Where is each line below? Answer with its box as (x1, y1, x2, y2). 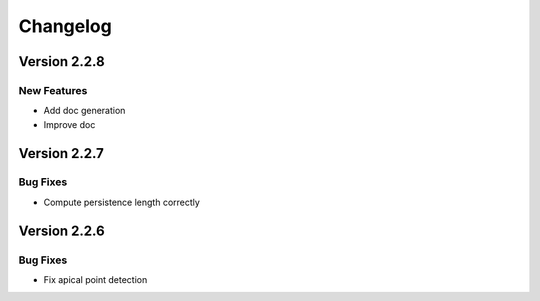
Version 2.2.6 (18, 222, 105, 239)
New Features (18, 83, 88, 97)
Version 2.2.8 (18, 53, 105, 70)
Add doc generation (43, 105, 126, 117)
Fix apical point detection (43, 274, 148, 286)
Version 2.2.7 (18, 145, 104, 162)
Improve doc (43, 118, 96, 130)
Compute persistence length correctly (43, 196, 200, 208)
